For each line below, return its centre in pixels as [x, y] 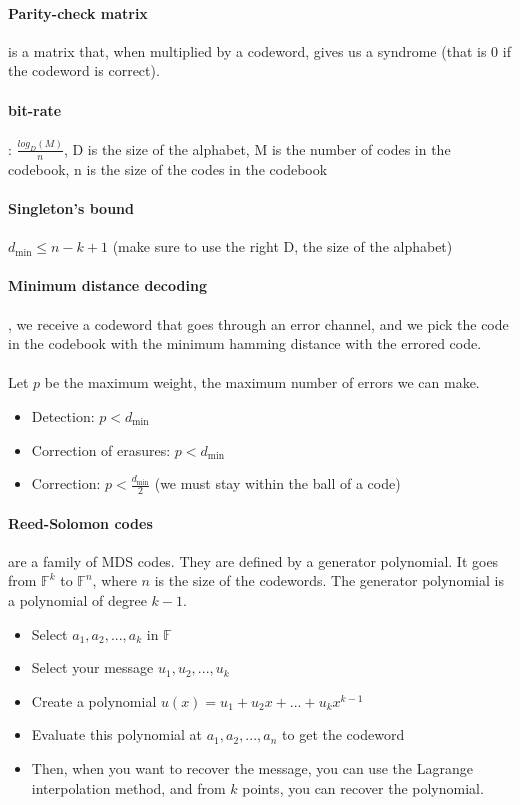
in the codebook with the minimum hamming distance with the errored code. [245, 343]
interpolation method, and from [128, 787]
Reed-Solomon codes [80, 522]
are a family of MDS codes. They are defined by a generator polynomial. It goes [253, 560]
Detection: [63, 415]
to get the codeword [343, 734]
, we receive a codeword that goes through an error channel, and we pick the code [258, 323]
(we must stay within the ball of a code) [277, 483]
